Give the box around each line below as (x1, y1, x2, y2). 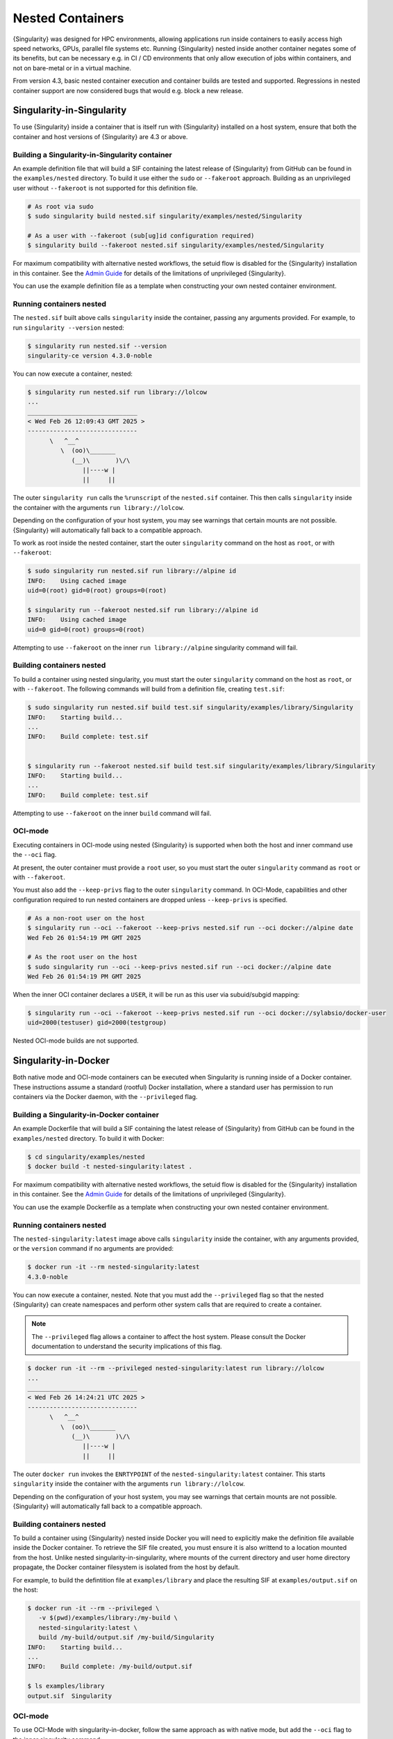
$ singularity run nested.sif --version (27, 342, 167, 350)
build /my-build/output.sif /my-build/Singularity (38, 1633, 215, 1642)
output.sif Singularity (27, 1692, 112, 1700)
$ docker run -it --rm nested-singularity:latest (27, 1263, 200, 1271)
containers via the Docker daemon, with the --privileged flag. (12, 1093, 198, 1101)
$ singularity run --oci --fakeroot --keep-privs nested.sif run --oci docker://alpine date (27, 924, 353, 932)
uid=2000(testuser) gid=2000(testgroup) (27, 1019, 167, 1027)
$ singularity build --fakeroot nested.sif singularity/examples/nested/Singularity (27, 241, 324, 250)
